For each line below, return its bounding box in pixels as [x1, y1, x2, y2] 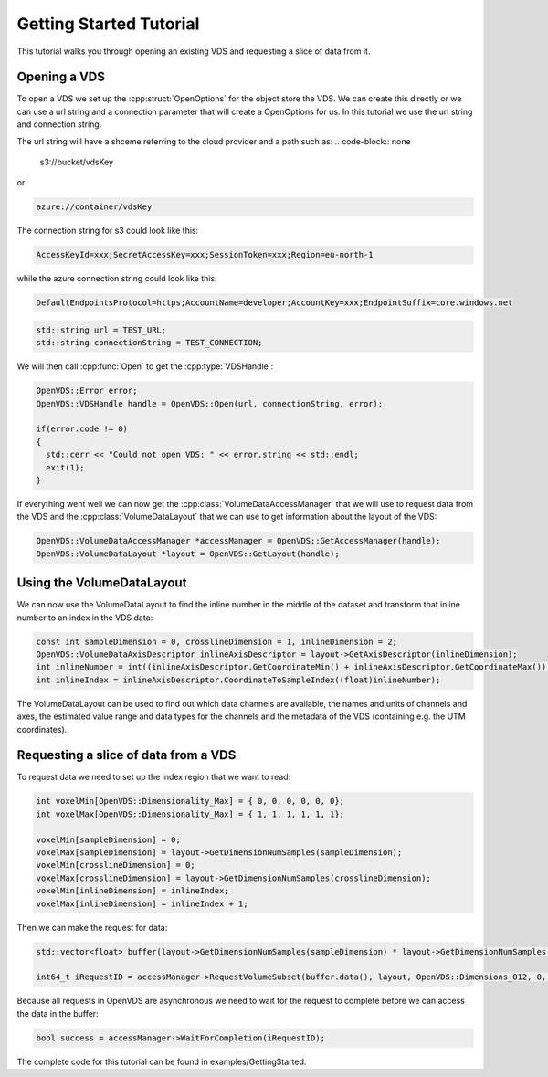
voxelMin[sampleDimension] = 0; [36, 834, 182, 845]
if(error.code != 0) [36, 424, 128, 434]
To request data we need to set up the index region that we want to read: [16, 772, 291, 783]
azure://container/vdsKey [36, 202, 153, 212]
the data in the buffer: [16, 1008, 100, 1019]
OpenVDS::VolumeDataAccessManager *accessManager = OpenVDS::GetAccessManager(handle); [36, 535, 441, 546]
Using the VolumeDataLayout [16, 575, 187, 591]
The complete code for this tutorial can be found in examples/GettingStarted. [16, 1056, 307, 1067]
